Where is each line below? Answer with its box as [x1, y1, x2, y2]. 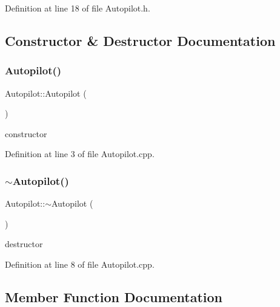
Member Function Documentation [5, 287, 223, 306]
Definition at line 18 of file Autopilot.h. [5, 2, 150, 14]
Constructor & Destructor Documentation [5, 31, 276, 50]
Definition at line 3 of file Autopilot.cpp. [5, 147, 155, 160]
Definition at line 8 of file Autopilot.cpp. [5, 257, 155, 270]
